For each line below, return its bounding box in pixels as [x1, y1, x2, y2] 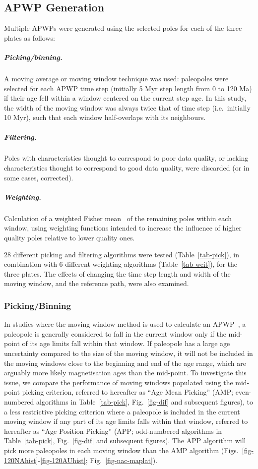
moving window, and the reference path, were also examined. [4, 278, 189, 289]
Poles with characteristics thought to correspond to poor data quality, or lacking [4, 153, 249, 163]
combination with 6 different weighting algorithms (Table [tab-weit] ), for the [4, 259, 238, 269]
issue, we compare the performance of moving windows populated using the [4, 377, 233, 387]
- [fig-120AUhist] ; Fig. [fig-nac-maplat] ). [38, 455, 158, 465]
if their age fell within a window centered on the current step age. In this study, [4, 93, 247, 103]
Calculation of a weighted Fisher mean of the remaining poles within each [4, 213, 232, 223]
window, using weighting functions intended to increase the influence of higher [4, 223, 242, 233]
